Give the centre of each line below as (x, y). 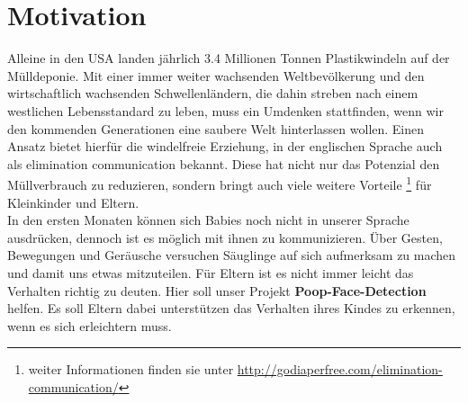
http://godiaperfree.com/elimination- (340, 369)
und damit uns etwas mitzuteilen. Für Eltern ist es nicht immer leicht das (211, 272)
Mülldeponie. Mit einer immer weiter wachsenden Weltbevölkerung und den (216, 75)
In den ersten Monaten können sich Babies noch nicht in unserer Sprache (208, 220)
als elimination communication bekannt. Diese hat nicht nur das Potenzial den (224, 163)
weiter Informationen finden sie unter (131, 369)
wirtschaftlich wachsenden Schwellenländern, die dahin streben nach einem (213, 93)
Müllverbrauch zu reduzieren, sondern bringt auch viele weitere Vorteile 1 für (220, 183)
